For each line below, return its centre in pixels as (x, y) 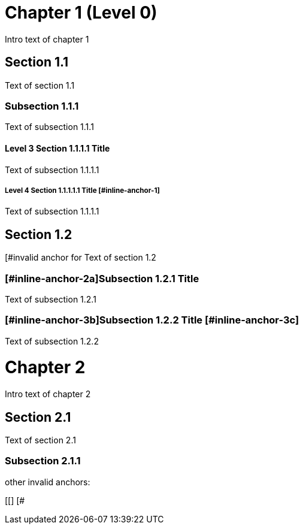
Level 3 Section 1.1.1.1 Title (57, 148)
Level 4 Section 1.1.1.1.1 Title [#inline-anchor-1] (82, 190)
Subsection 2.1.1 (43, 461)
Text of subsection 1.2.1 (51, 299)
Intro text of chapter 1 (47, 39)
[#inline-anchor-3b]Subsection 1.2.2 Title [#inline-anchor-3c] (152, 320)
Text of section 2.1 (40, 440)
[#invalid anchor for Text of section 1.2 (81, 258)
